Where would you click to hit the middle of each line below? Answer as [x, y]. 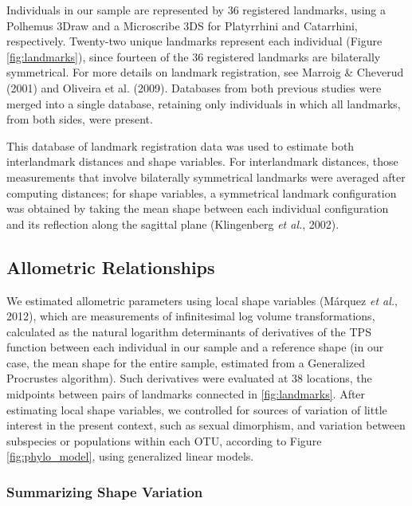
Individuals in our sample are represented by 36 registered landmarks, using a [196, 10]
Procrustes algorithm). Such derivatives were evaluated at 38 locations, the [189, 378]
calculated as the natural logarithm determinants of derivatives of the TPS [189, 331]
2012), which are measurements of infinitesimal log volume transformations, [191, 316]
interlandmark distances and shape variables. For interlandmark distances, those [202, 161]
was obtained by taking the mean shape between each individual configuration [198, 208]
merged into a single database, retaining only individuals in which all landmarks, [204, 103]
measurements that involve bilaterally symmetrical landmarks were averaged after [206, 177]
